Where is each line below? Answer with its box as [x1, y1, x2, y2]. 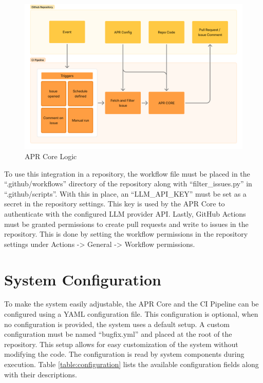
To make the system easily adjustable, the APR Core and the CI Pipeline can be [4, 298, 259, 309]
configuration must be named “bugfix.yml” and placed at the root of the [4, 329, 232, 339]
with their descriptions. [4, 369, 77, 379]
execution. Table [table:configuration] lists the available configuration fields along [4, 359, 259, 370]
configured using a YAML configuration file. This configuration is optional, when [4, 309, 258, 319]
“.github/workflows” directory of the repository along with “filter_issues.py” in [4, 178, 252, 189]
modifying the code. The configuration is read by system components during [4, 349, 245, 359]
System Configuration [4, 269, 161, 290]
